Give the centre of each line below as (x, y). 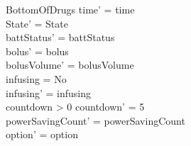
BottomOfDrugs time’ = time (70, 9)
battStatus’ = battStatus (60, 37)
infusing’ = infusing (48, 92)
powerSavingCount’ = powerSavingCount (95, 120)
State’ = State (37, 23)
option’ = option (42, 134)
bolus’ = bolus (37, 51)
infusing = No (36, 78)
